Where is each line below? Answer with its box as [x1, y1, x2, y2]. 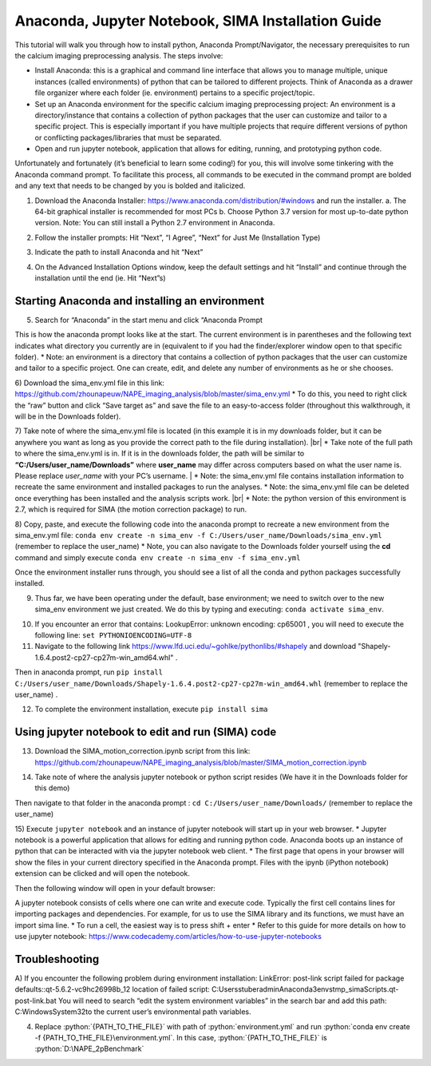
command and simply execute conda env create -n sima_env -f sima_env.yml [14, 552, 301, 563]
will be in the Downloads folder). [14, 412, 121, 421]
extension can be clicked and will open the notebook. [14, 869, 191, 878]
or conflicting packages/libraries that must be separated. [34, 133, 222, 142]
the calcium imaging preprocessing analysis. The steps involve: [14, 50, 223, 60]
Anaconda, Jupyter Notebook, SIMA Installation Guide [14, 12, 382, 30]
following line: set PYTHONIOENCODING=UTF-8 [34, 630, 192, 640]
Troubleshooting [14, 952, 100, 966]
